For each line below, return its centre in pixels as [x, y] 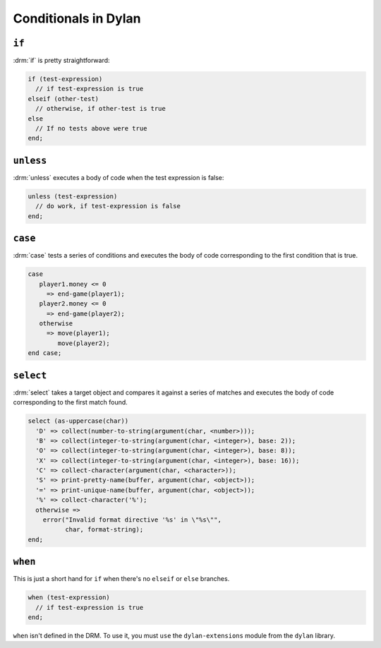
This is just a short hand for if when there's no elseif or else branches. [121, 579]
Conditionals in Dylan [77, 18]
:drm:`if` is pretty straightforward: [61, 61]
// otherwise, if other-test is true [101, 109]
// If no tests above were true [91, 128]
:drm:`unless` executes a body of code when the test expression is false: [119, 177]
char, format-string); [104, 530]
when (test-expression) [69, 598]
